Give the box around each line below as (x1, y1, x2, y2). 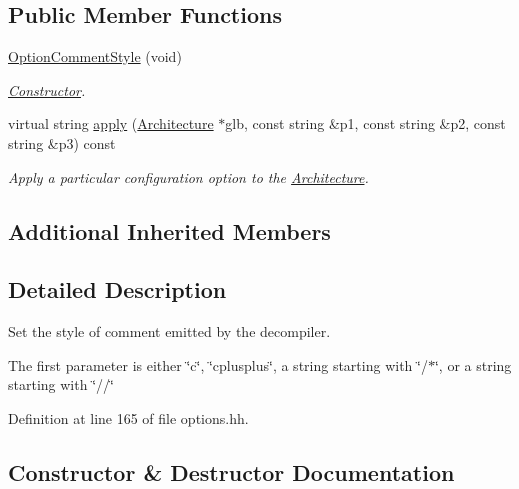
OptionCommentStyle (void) (8, 46, 182, 67)
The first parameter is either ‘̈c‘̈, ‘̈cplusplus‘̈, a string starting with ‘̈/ (8, 354, 428, 375)
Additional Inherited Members (8, 215, 331, 246)
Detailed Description (8, 274, 227, 305)
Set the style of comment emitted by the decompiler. (8, 321, 331, 342)
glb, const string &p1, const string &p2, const (225, 113, 506, 134)
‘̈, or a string (434, 354, 512, 375)
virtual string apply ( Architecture (8, 113, 214, 134)
